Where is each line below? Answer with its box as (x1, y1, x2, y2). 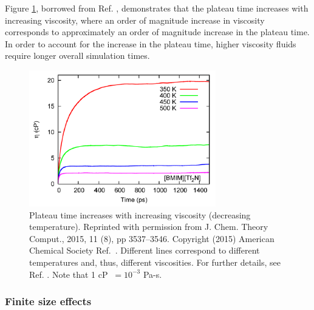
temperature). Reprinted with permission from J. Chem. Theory (29, 220, 268, 233)
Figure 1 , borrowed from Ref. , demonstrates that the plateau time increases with (5, 2, 309, 14)
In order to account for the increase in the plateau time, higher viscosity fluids (5, 37, 296, 50)
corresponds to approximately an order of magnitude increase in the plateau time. (5, 25, 310, 38)
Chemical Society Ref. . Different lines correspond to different (29, 244, 260, 257)
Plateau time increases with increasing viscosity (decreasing (29, 208, 251, 221)
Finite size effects (5, 294, 92, 309)
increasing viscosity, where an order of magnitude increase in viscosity (5, 13, 265, 26)
